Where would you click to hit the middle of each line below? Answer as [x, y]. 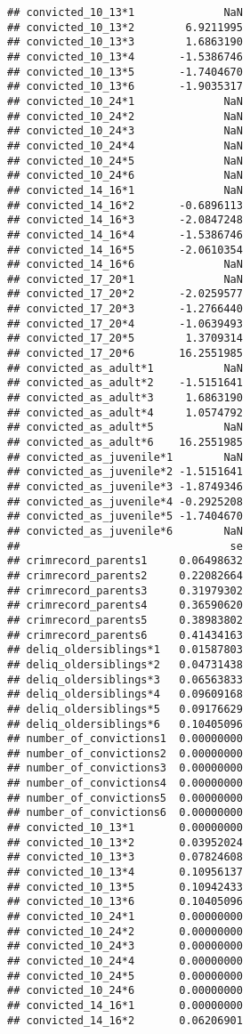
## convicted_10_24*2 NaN [125, 116]
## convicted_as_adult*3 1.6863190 [125, 398]
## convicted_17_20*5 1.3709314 [125, 339]
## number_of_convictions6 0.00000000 [125, 813]
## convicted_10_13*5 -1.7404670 [125, 72]
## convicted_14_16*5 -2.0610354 [125, 250]
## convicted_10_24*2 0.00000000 [125, 931]
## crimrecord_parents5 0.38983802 [125, 620]
